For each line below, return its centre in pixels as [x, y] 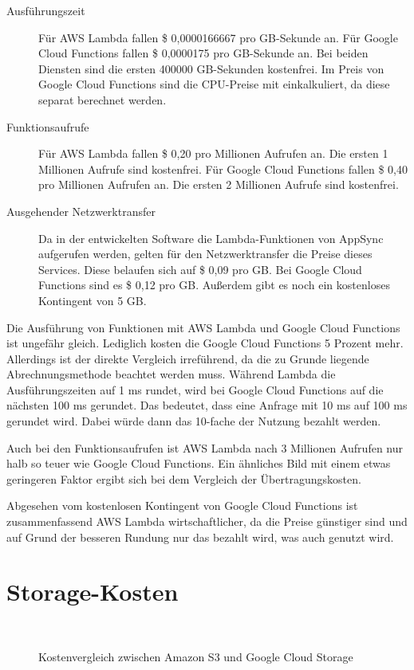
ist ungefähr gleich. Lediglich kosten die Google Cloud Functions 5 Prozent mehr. [205, 343]
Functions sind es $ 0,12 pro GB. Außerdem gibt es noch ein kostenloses [214, 285]
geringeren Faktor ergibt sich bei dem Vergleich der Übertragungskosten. [184, 478]
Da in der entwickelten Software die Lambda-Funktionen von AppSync [211, 238]
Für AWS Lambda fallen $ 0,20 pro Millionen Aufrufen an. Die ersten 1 [213, 153]
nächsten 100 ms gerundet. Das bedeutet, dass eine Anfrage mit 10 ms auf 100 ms [207, 405]
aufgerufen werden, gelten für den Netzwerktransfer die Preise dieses [205, 254]
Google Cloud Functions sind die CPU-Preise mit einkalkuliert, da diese [214, 84]
